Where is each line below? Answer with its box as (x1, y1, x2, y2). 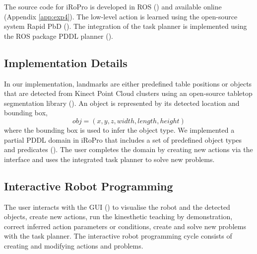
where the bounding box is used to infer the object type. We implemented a (4, 124, 235, 135)
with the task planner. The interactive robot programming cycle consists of (4, 231, 232, 241)
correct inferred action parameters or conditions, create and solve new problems (4, 221, 246, 231)
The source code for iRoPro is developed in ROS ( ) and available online (4, 1, 222, 11)
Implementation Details (4, 55, 128, 70)
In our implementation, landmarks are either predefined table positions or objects (4, 78, 252, 88)
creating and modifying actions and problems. (4, 240, 143, 251)
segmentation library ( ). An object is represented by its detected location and (4, 97, 240, 108)
